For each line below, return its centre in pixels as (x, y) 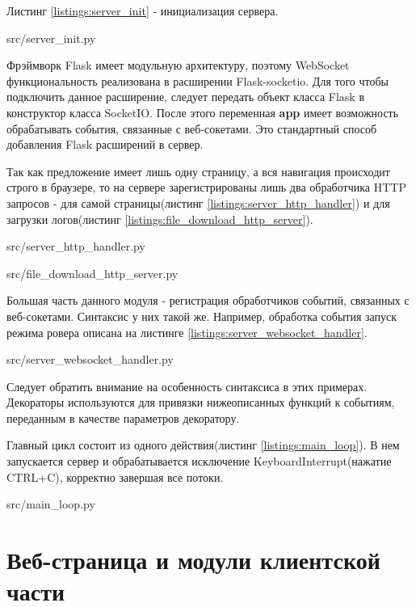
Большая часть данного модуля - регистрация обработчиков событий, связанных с (208, 300)
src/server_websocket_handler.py (90, 359)
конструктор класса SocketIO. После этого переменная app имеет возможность (203, 112)
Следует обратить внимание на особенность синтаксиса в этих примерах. (187, 386)
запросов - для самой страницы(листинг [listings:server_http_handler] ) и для (198, 202)
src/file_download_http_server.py (92, 273)
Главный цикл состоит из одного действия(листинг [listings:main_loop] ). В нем (203, 445)
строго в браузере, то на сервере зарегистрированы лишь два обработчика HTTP (206, 187)
